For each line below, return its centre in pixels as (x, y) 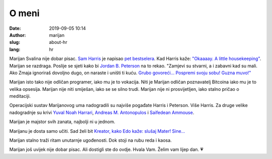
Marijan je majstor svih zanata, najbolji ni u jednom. (62, 122)
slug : (15, 42)
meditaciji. (20, 96)
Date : (15, 28)
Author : (18, 35)
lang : (15, 49)
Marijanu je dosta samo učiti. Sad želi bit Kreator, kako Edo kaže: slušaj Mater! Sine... (97, 131)
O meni (24, 13)
